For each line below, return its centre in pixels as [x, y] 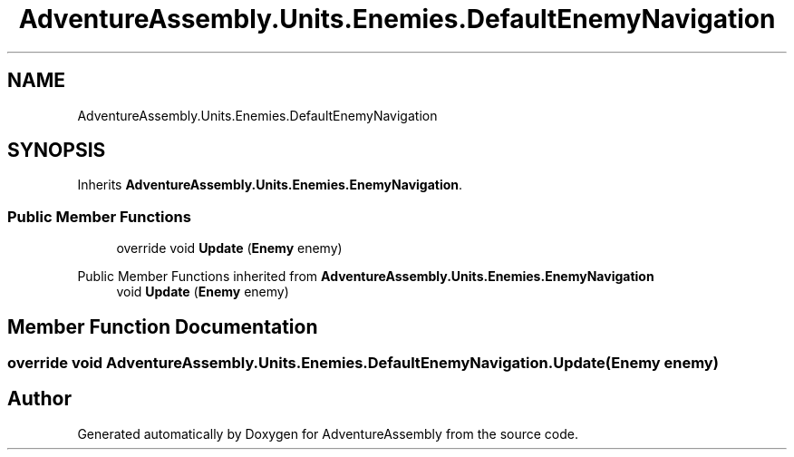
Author [39, 399]
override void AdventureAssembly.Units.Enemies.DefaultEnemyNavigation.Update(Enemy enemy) [363, 363]
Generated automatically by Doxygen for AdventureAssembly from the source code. [328, 433]
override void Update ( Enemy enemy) [229, 248]
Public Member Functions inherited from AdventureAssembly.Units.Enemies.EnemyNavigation [366, 277]
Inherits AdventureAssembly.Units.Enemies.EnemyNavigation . [270, 185]
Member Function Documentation [163, 326]
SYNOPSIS [57, 151]
